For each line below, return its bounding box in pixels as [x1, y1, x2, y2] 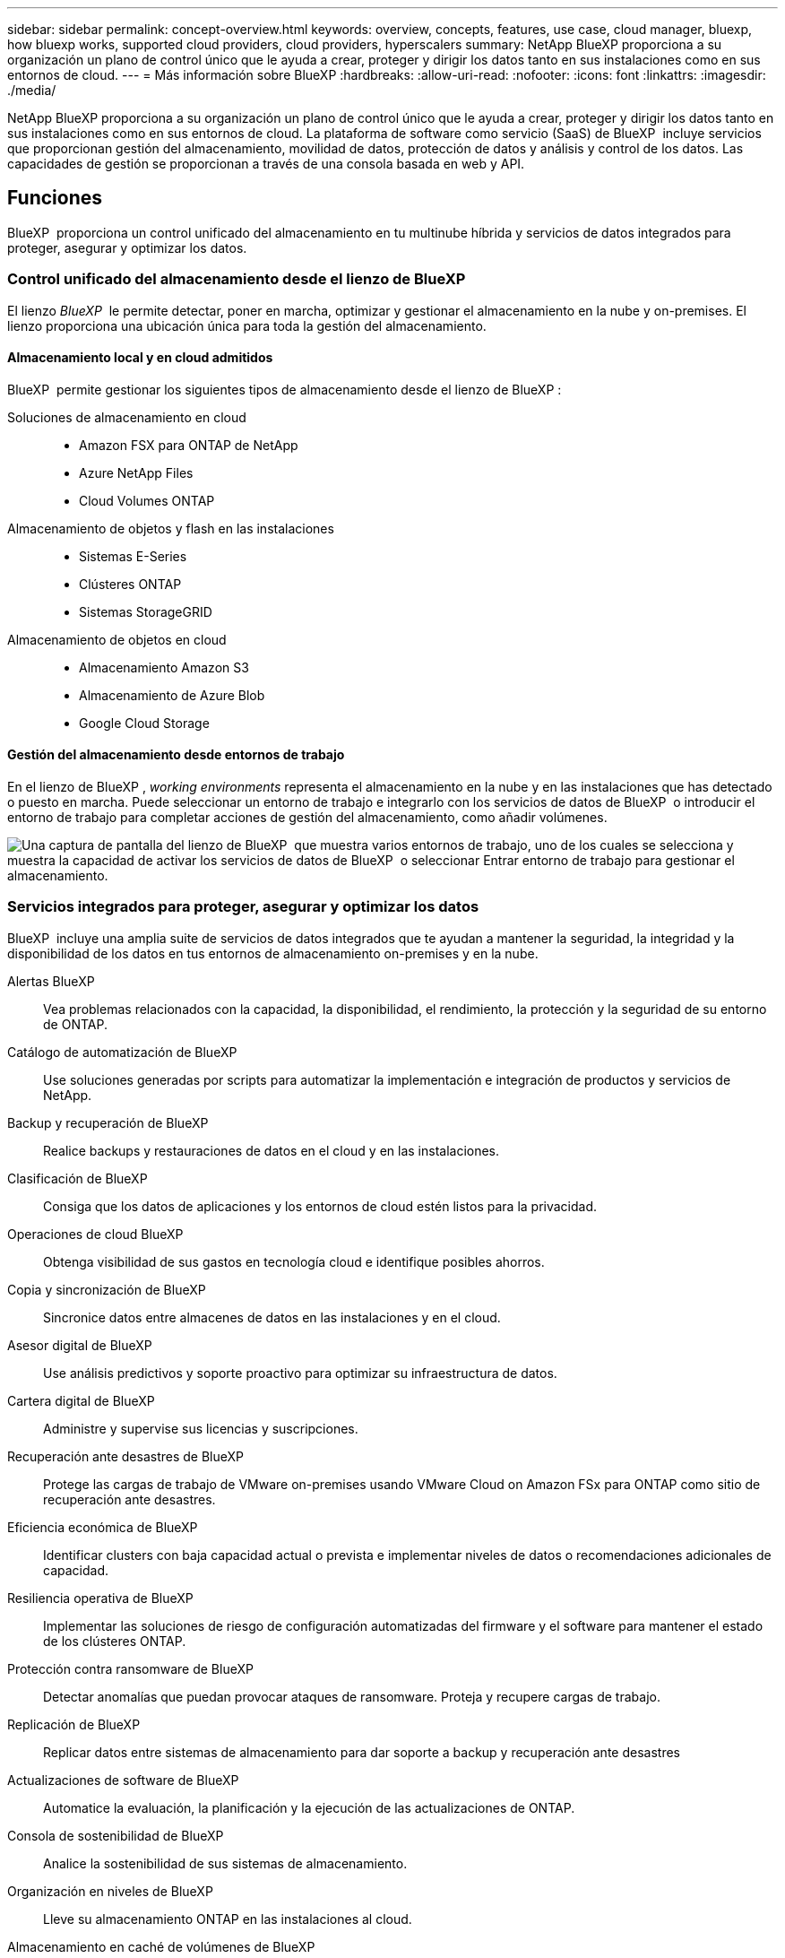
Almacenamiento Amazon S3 [79, 659, 249, 675]
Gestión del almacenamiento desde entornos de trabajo [7, 747, 345, 763]
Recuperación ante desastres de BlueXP [7, 1448, 245, 1464]
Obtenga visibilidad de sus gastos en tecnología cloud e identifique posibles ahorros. [43, 1253, 545, 1269]
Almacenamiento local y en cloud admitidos [7, 350, 273, 366]
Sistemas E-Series [79, 548, 187, 564]
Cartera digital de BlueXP [7, 1392, 155, 1408]
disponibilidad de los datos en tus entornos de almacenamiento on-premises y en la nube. [7, 945, 539, 961]
